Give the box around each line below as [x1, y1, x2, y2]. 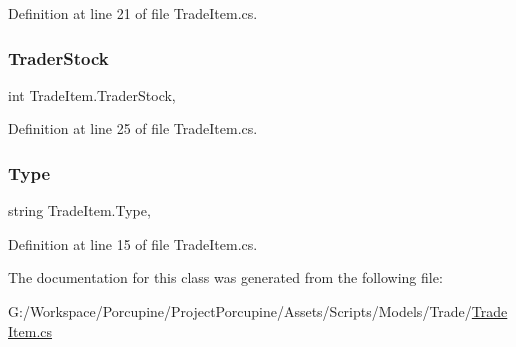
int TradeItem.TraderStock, [8, 84, 176, 105]
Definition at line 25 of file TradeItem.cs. [8, 118, 258, 139]
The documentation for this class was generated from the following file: [8, 267, 443, 288]
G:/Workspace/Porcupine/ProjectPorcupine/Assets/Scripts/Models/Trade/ [8, 301, 472, 321]
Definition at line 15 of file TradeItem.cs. [8, 233, 258, 254]
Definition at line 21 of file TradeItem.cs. [8, 3, 258, 23]
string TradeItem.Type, [8, 200, 151, 221]
